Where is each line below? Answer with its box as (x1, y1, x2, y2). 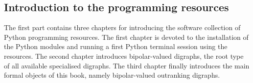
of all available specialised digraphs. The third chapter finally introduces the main (4, 60, 250, 70)
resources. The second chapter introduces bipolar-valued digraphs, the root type (4, 50, 244, 61)
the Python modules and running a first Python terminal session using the (4, 41, 228, 51)
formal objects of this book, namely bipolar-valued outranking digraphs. (4, 70, 220, 80)
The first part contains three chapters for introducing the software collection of (4, 22, 241, 33)
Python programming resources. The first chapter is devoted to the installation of (4, 32, 249, 42)
